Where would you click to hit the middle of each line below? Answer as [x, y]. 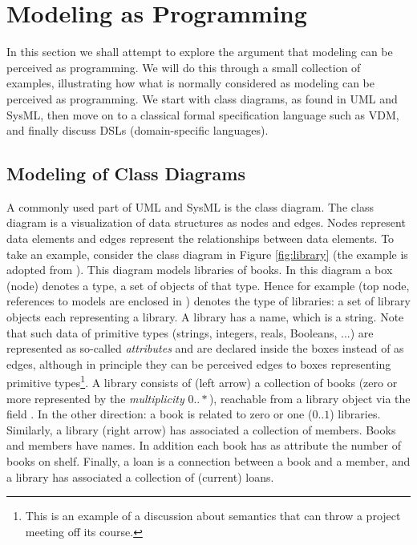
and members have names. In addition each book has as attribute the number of [204, 445]
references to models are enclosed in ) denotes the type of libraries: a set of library [208, 301]
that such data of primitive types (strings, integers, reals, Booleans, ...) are [190, 332]
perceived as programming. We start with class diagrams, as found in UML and [202, 98]
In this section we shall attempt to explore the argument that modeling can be [200, 52]
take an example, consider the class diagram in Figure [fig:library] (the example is [207, 254]
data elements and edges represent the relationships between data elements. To [200, 238]
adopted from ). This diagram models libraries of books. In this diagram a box [200, 270]
